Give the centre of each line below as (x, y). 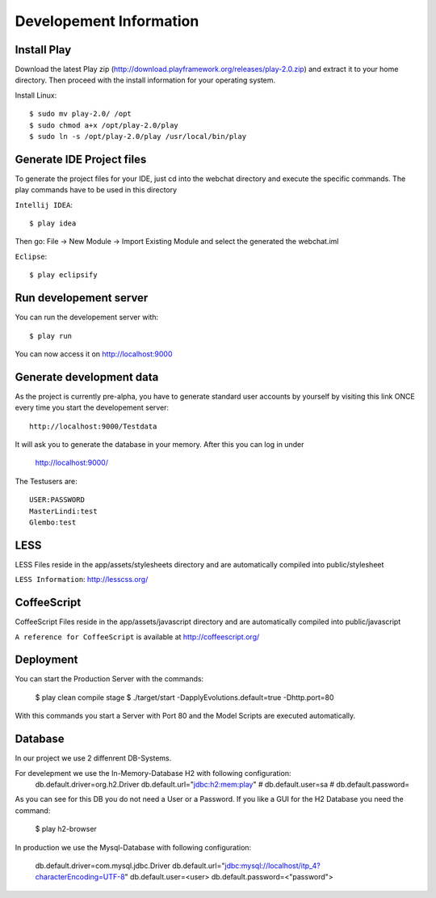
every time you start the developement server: (92, 407)
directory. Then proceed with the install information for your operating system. (145, 80)
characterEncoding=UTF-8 (80, 877)
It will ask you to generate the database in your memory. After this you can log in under (159, 445)
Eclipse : (31, 256)
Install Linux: (36, 95)
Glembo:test (53, 522)
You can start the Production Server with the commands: (109, 679)
